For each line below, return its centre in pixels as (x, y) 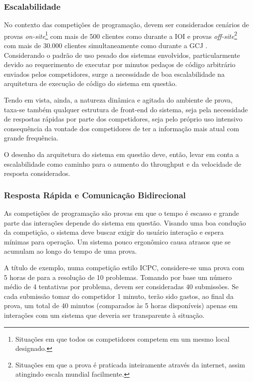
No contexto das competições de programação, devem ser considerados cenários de (126, 25)
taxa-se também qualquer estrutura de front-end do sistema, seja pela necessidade (126, 109)
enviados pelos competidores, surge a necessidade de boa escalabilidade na (114, 74)
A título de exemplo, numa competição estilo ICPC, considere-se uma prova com (124, 267)
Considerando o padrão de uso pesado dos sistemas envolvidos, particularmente (122, 55)
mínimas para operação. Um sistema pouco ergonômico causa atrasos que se (117, 241)
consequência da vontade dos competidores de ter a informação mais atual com (122, 128)
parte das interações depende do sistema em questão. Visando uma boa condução (125, 222)
